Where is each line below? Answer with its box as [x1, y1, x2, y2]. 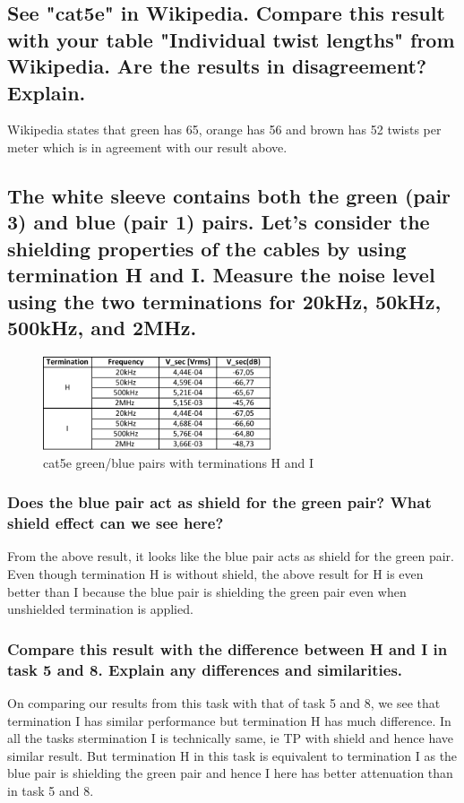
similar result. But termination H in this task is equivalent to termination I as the [7, 746, 458, 764]
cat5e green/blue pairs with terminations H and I [43, 453, 314, 471]
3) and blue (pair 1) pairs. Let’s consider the [7, 208, 430, 236]
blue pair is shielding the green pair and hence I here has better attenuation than [7, 764, 453, 782]
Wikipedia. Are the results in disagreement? [7, 52, 427, 80]
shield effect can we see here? [7, 512, 224, 534]
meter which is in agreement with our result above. [7, 137, 288, 156]
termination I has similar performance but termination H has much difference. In [7, 711, 451, 730]
